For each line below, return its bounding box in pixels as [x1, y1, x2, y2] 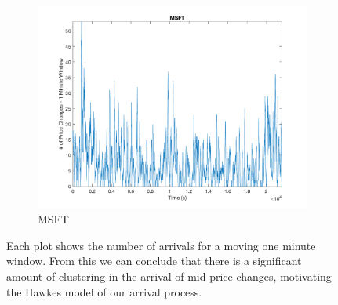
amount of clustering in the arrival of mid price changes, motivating [6, 268, 332, 285]
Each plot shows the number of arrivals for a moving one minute [6, 237, 316, 253]
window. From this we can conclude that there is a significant [6, 252, 302, 269]
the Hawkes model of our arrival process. [6, 283, 202, 300]
